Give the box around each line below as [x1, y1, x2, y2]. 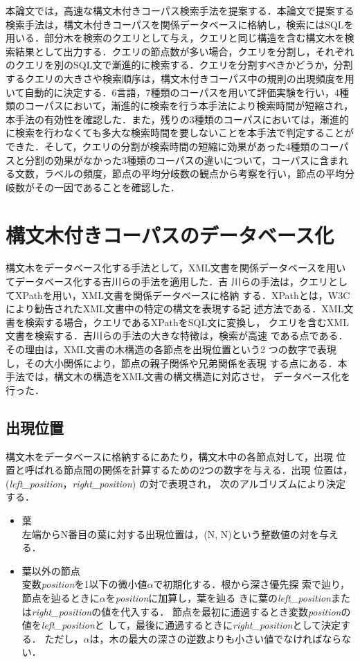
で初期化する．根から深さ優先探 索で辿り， [153, 577, 350, 591]
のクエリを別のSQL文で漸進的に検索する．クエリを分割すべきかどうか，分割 [6, 57, 353, 72]
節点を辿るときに [21, 590, 100, 605]
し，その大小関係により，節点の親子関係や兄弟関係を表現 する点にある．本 [6, 355, 348, 370]
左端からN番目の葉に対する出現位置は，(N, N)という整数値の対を [21, 526, 319, 541]
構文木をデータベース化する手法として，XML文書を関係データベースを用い [6, 260, 346, 275]
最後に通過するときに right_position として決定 [136, 618, 341, 632]
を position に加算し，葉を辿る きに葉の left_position [105, 590, 331, 605]
